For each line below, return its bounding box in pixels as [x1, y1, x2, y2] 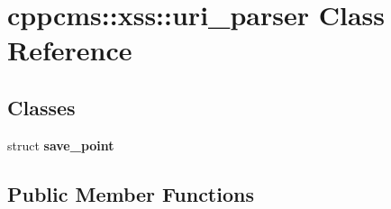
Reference [7, 32, 132, 68]
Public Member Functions [7, 179, 254, 207]
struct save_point [7, 135, 114, 154]
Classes [7, 93, 76, 121]
